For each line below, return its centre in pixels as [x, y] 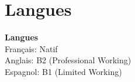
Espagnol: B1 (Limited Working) [63, 71]
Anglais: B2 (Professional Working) [68, 60]
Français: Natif [31, 48]
